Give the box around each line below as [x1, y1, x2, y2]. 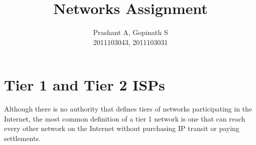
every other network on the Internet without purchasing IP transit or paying [4, 123, 239, 133]
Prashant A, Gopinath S [93, 27, 168, 37]
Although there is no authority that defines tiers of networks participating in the [4, 103, 252, 114]
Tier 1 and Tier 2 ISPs [4, 74, 165, 95]
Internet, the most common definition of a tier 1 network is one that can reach [4, 113, 245, 123]
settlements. [4, 133, 41, 143]
